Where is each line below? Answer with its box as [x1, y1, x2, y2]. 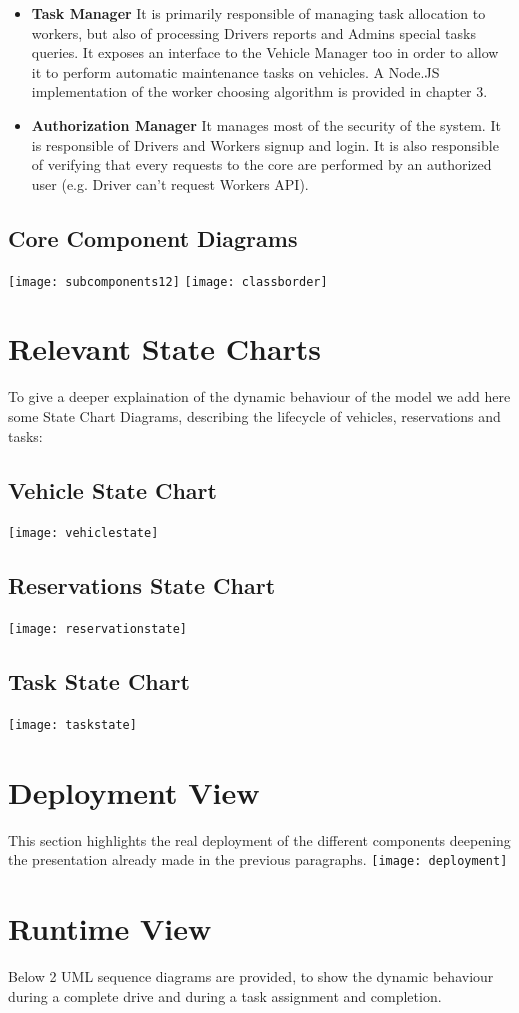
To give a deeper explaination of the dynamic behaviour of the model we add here [8, 386, 511, 407]
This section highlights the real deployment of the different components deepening [8, 829, 511, 850]
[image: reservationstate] [8, 622, 187, 637]
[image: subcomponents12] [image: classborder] [8, 274, 328, 289]
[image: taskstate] [8, 718, 137, 733]
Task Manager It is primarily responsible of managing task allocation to [31, 3, 486, 23]
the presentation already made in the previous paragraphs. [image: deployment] [8, 849, 508, 870]
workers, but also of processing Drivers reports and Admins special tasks [31, 22, 476, 43]
